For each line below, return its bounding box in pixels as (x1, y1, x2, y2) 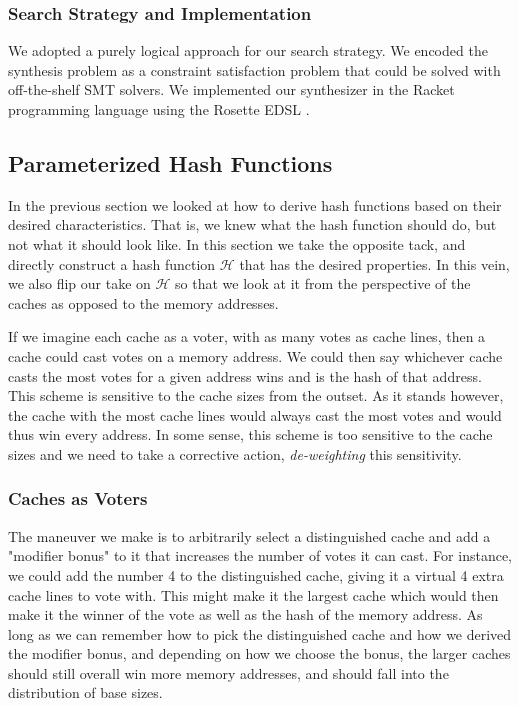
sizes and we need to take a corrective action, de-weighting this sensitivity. (8, 443, 462, 464)
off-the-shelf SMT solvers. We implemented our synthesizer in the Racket (8, 79, 455, 100)
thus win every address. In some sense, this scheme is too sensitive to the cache (8, 424, 493, 445)
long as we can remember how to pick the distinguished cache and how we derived (8, 623, 512, 644)
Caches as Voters (8, 486, 148, 511)
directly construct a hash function (8, 253, 216, 274)
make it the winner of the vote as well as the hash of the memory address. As (8, 604, 483, 625)
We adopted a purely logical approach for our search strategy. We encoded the (8, 40, 488, 61)
